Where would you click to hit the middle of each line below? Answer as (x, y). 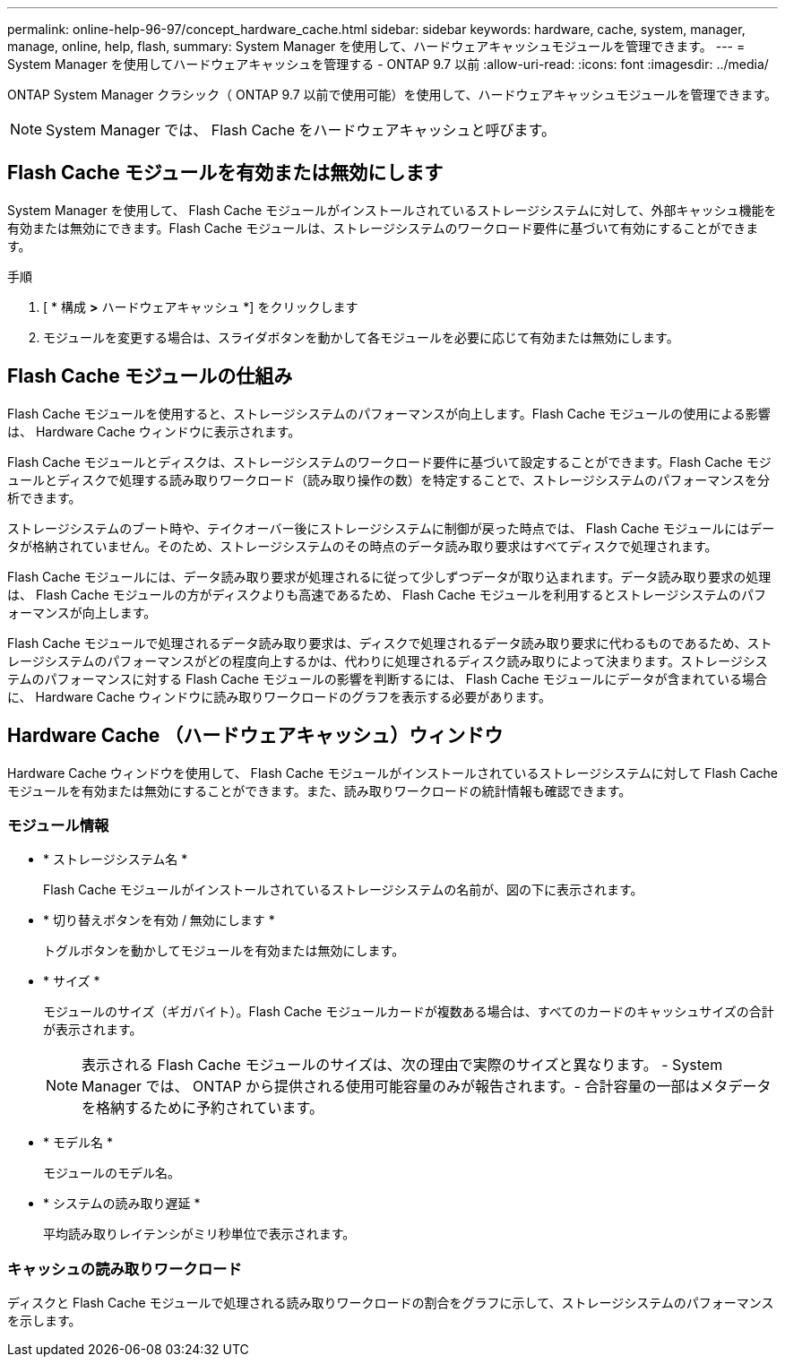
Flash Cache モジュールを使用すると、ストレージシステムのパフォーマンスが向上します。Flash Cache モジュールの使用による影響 (389, 413)
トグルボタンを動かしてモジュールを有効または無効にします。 (224, 951)
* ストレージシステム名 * (116, 859)
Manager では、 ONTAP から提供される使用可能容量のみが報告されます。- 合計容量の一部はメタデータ (427, 1087)
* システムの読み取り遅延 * (122, 1204)
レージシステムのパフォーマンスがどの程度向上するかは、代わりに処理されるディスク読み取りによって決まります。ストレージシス (388, 660)
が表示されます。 (93, 1030)
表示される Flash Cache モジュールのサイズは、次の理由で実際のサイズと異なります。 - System (402, 1065)
